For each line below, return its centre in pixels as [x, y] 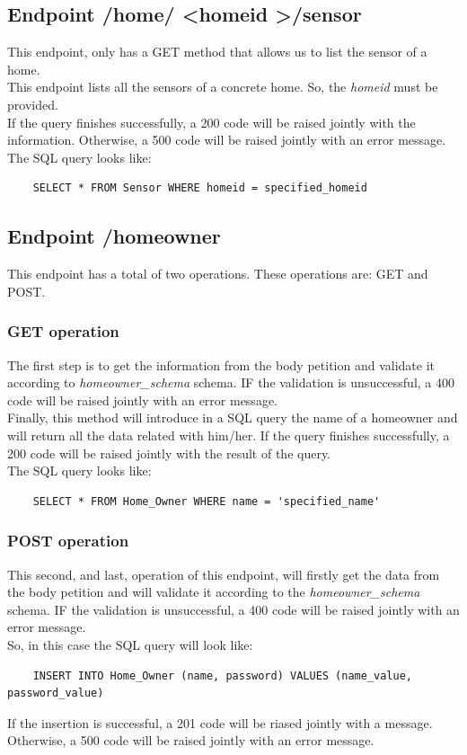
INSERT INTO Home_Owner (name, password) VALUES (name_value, [223, 675]
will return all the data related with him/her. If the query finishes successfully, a [229, 435]
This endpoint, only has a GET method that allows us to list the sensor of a [217, 52]
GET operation [63, 331]
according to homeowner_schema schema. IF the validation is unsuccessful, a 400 [231, 382]
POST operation [68, 541]
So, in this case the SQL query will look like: [130, 644]
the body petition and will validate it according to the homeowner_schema [214, 592]
